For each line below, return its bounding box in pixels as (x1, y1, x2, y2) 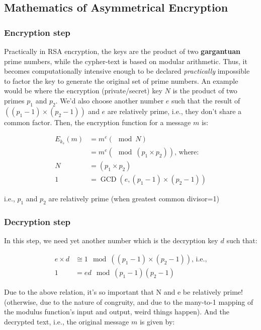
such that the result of (171, 95, 240, 105)
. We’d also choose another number (55, 95, 164, 105)
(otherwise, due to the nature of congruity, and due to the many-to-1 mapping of (4, 296, 253, 307)
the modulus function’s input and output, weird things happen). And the (4, 306, 229, 317)
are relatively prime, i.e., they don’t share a (107, 105, 242, 116)
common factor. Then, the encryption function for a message (4, 117, 191, 127)
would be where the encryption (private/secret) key (4, 85, 162, 96)
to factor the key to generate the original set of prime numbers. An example (4, 75, 238, 86)
